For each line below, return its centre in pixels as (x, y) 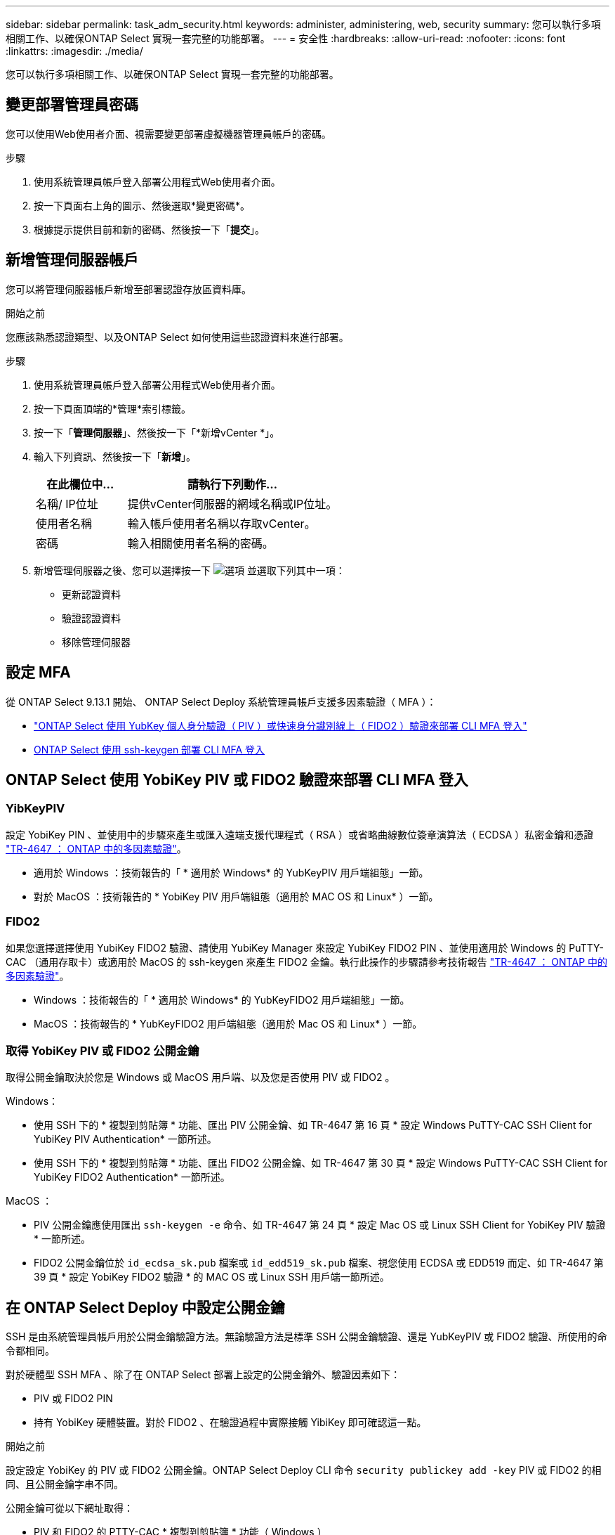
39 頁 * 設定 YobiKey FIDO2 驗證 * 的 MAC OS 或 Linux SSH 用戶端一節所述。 (212, 1277)
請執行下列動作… (232, 484)
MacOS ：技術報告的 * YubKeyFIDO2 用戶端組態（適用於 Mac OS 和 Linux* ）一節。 (228, 1023)
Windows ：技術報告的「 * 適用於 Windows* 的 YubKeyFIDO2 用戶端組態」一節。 (222, 999)
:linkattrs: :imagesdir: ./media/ (74, 51)
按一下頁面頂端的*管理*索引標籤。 (113, 408)
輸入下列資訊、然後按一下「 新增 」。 (115, 456)
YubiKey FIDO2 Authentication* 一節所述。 (132, 1177)
